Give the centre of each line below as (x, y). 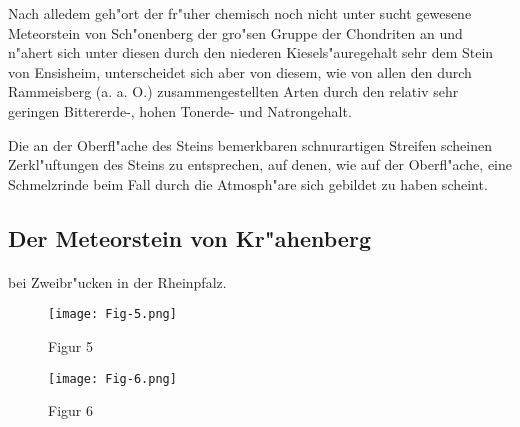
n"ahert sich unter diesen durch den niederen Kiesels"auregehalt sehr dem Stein (251, 52)
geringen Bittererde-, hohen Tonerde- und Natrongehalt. (180, 110)
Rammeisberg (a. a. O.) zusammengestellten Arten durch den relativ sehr (233, 91)
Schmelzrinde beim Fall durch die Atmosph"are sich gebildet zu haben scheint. (248, 183)
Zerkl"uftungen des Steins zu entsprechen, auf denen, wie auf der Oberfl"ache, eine (260, 164)
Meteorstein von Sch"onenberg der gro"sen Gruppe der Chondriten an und (235, 32)
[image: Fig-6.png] (112, 378)
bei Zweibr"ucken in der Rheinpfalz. (117, 281)
